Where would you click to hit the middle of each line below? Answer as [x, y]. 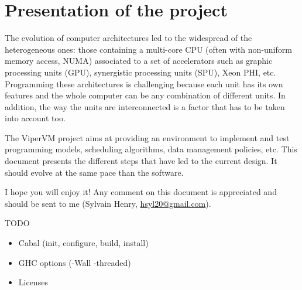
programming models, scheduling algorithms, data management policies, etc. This [151, 149]
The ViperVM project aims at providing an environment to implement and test [147, 137]
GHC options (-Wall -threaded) [75, 262]
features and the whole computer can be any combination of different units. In [145, 95]
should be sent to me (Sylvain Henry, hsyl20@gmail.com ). [108, 203]
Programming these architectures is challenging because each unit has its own [144, 83]
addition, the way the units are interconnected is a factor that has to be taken [145, 106]
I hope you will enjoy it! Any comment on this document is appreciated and [141, 192]
